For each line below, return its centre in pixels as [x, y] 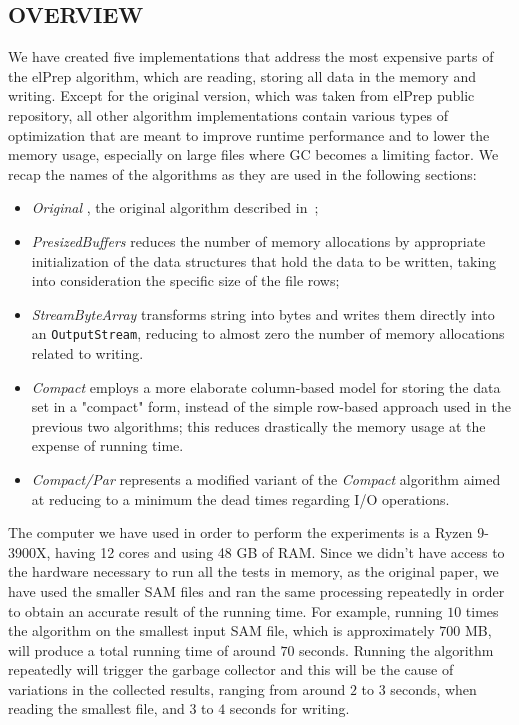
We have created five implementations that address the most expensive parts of [251, 56]
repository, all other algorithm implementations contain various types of [228, 114]
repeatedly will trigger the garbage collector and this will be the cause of [231, 669]
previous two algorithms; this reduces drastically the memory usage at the [258, 425]
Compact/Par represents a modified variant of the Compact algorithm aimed [266, 478]
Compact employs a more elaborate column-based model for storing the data [266, 386]
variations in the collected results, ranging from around [177, 688]
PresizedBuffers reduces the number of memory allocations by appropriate [258, 240]
